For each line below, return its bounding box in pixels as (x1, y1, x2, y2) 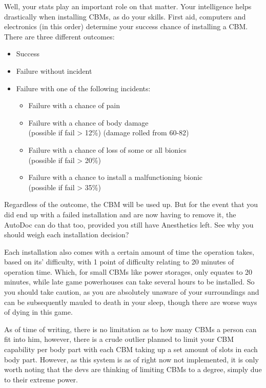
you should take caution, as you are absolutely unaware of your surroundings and (4, 287, 259, 297)
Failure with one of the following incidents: (16, 83, 151, 93)
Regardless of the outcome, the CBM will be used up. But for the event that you (4, 199, 258, 210)
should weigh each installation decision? (4, 229, 129, 240)
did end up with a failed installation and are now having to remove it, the (4, 209, 236, 219)
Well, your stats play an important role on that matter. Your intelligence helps (4, 1, 252, 11)
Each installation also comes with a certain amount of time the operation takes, (4, 246, 255, 257)
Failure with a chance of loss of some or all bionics (28, 144, 187, 155)
